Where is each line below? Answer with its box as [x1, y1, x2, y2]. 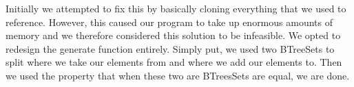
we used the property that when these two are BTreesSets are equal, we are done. [6, 68, 350, 82]
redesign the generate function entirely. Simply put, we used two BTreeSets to [6, 41, 335, 55]
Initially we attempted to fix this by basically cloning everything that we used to [6, 1, 346, 15]
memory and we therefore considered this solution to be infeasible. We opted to [6, 28, 341, 42]
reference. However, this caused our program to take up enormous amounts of [6, 14, 333, 29]
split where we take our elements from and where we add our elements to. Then [6, 55, 342, 69]
